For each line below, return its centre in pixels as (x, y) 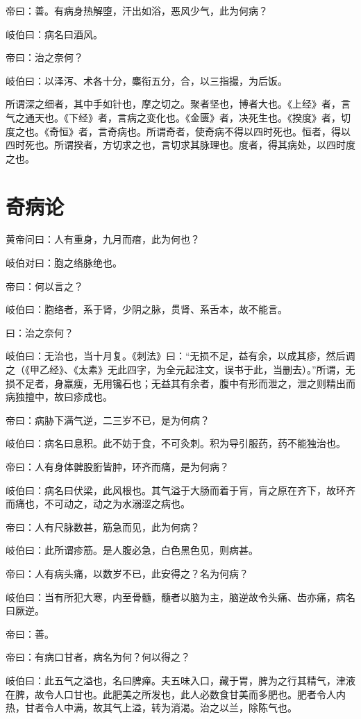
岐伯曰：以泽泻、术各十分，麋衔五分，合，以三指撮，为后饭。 (146, 80)
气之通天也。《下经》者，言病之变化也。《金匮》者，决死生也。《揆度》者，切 (178, 117)
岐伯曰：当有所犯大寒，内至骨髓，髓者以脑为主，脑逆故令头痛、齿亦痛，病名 (180, 597)
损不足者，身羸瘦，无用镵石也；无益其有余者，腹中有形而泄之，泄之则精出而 (180, 383)
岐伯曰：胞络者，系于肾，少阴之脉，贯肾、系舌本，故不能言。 (146, 309)
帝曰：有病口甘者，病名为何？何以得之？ (98, 657)
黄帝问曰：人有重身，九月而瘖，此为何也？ (103, 239)
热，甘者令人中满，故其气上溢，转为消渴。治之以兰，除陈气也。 (151, 708)
